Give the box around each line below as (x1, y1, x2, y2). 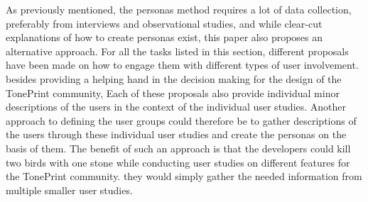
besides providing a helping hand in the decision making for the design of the (6, 71, 342, 86)
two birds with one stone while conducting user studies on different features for (6, 155, 350, 169)
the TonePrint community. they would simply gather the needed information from (6, 169, 362, 184)
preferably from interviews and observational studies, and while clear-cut (6, 16, 323, 30)
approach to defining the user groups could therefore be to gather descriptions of (6, 113, 357, 128)
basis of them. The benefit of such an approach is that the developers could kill (6, 140, 351, 155)
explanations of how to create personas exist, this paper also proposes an (6, 30, 323, 45)
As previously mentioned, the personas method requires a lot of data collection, (6, 2, 352, 16)
